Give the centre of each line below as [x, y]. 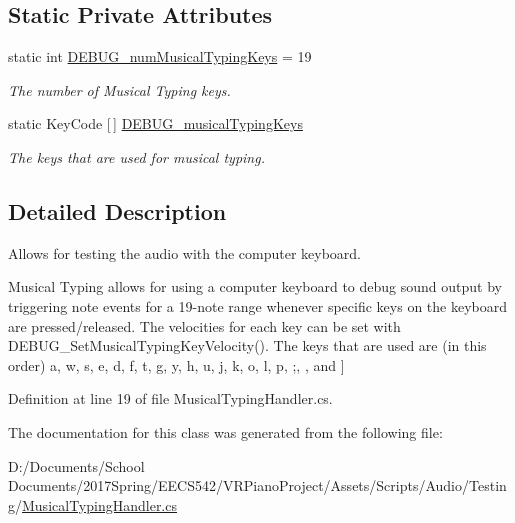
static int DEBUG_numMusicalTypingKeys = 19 [160, 56]
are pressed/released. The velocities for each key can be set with [204, 325]
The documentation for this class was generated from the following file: [225, 431]
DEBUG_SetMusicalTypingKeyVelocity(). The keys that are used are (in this [247, 345]
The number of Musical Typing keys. [119, 89]
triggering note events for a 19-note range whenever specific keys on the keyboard [257, 305]
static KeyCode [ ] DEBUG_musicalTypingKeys [155, 123]
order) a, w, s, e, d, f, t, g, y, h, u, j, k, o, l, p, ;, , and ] [176, 364]
